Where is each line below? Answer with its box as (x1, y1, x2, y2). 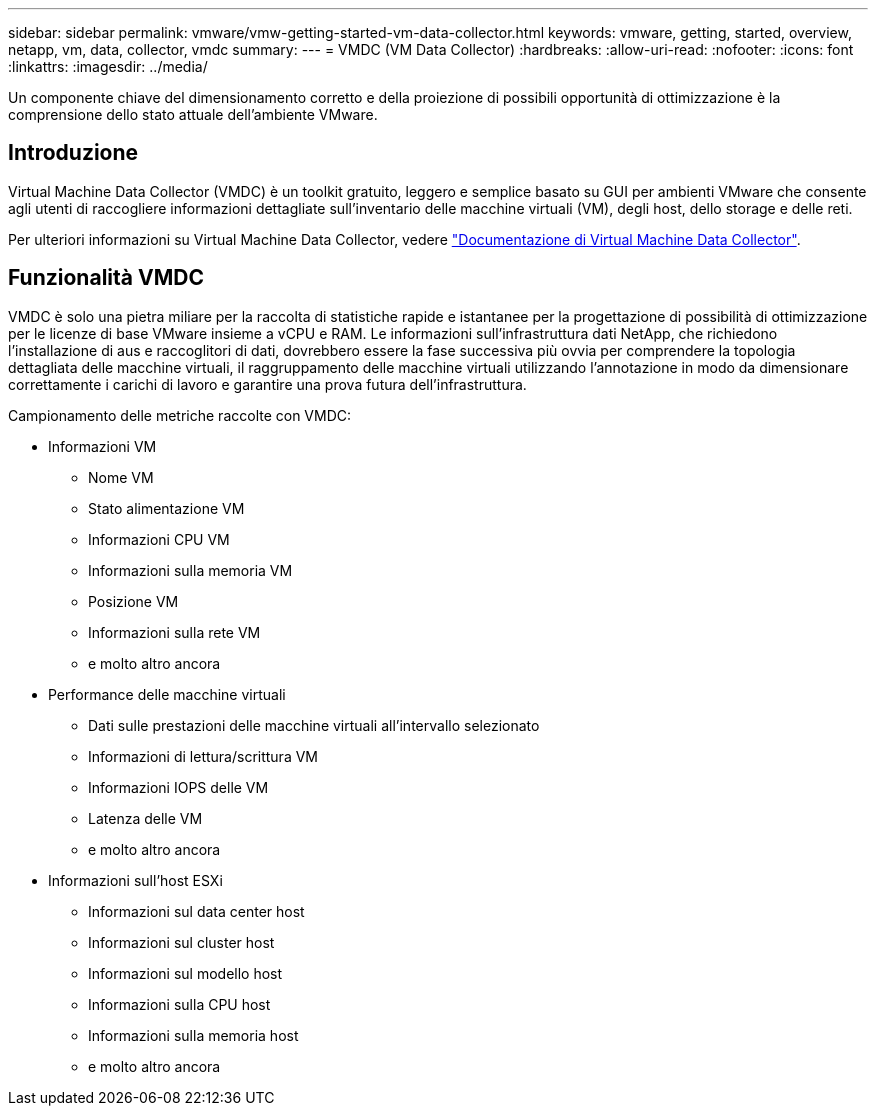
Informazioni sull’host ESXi (48, 871, 223, 889)
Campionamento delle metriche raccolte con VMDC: (8, 406, 352, 424)
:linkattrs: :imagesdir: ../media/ (8, 58, 208, 75)
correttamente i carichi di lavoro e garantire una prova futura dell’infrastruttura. (8, 375, 527, 393)
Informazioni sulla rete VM (88, 623, 261, 641)
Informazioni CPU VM (88, 530, 230, 548)
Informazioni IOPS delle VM (88, 778, 269, 796)
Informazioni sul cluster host (88, 933, 275, 951)
